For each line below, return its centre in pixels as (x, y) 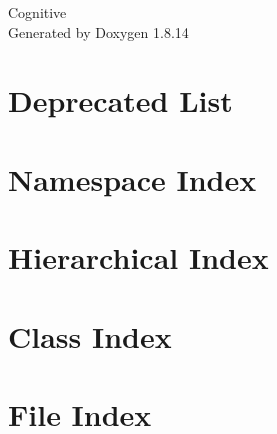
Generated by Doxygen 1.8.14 (98, 31)
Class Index (90, 335)
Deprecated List (120, 100)
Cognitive (37, 12)
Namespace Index (132, 178)
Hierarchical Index (138, 257)
